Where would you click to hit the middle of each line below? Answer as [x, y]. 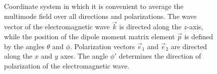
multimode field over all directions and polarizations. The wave [101, 16]
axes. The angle [84, 56]
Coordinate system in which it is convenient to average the [94, 6]
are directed [189, 46]
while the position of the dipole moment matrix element [90, 36]
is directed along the [150, 27]
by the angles [24, 46]
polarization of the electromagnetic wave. [67, 65]
